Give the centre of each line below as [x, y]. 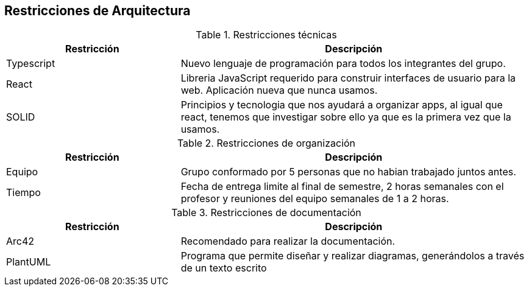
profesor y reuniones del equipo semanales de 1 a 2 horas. [315, 199]
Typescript [31, 64]
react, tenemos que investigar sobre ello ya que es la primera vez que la [346, 117]
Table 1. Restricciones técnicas [266, 35]
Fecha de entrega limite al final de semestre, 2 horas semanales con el [342, 187]
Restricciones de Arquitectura [98, 11]
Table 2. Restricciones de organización [266, 143]
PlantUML [29, 262]
